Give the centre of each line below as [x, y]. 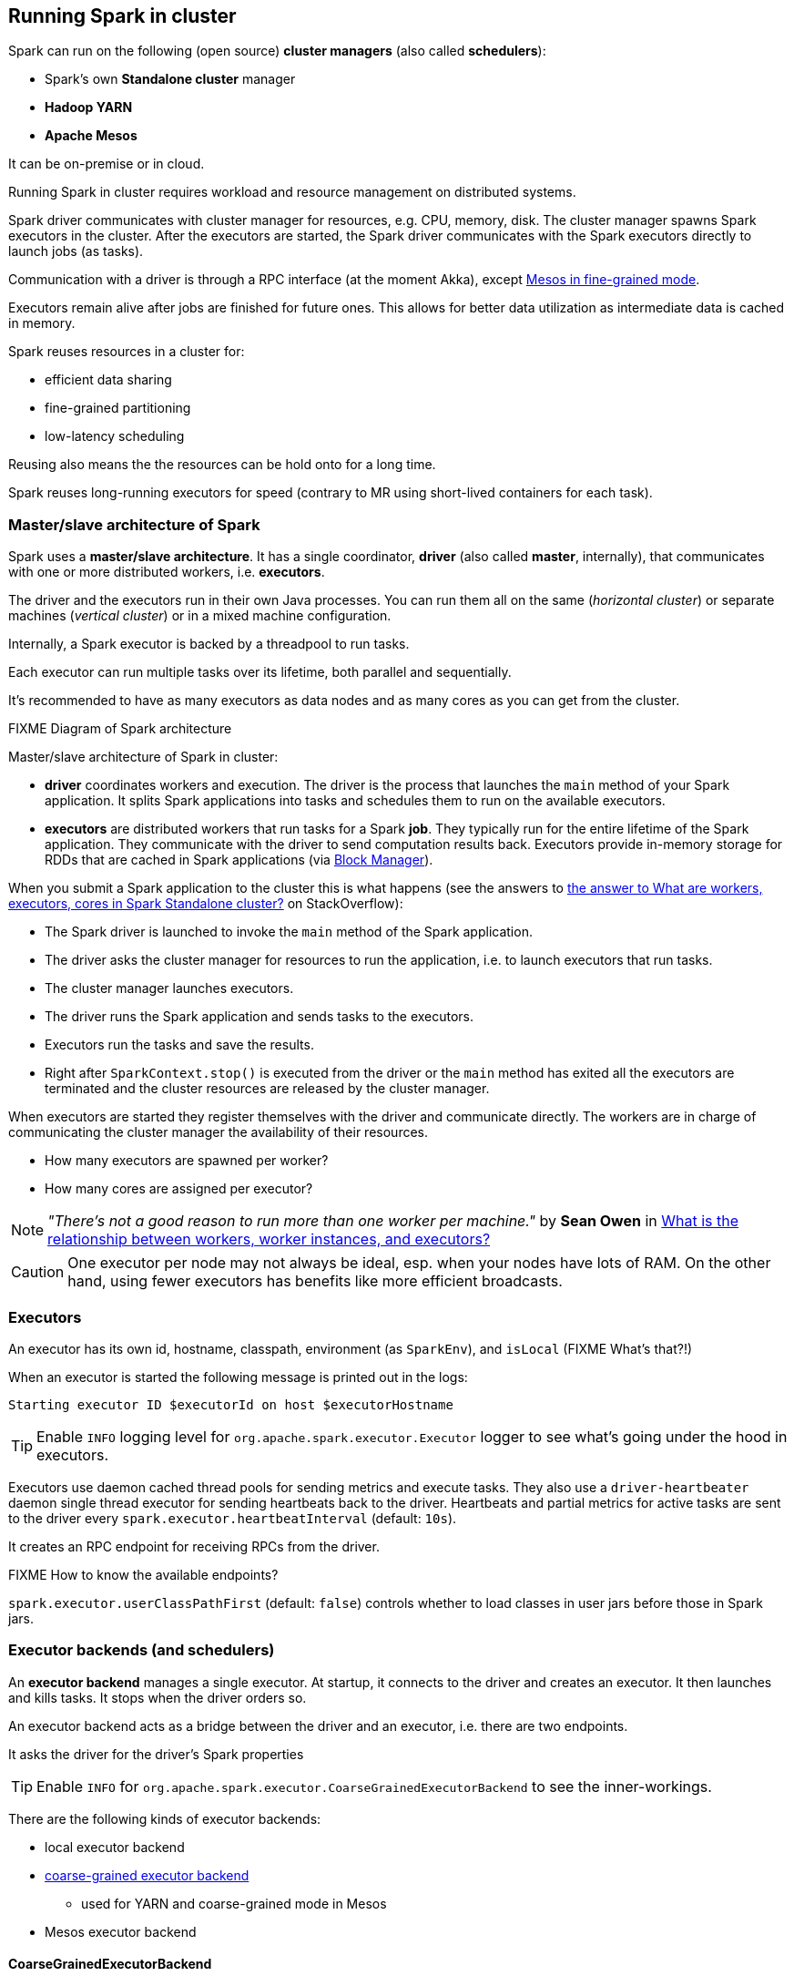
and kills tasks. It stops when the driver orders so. [158, 1697]
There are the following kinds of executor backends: [165, 1818]
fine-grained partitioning [118, 408]
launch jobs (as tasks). [76, 251]
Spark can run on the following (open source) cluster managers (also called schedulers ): [277, 51]
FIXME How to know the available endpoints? [143, 1574]
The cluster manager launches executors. [169, 988]
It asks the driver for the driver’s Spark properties [156, 1754]
